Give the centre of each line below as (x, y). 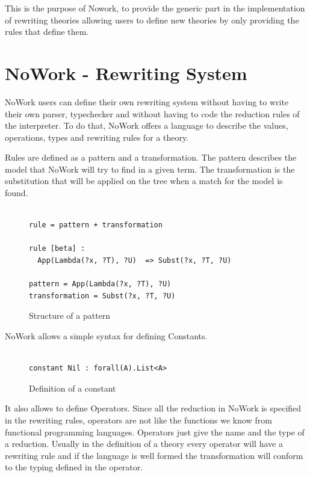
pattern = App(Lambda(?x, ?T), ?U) (100, 284)
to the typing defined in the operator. (74, 467)
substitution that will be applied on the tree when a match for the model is (144, 181)
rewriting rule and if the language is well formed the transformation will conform (154, 455)
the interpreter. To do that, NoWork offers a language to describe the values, (147, 125)
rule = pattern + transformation (96, 225)
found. (17, 193)
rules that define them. (47, 32)
